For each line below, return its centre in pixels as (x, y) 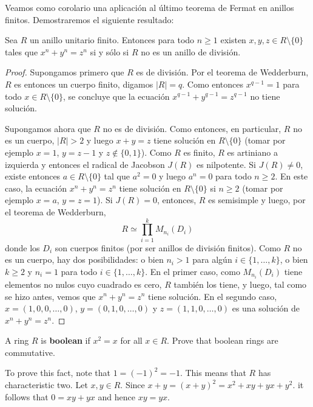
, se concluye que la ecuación (116, 96)
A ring (17, 340)
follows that (27, 396)
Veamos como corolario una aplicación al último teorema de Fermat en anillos (150, 7)
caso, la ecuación (36, 188)
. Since (133, 385)
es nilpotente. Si (226, 164)
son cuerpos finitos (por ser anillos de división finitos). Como (168, 247)
